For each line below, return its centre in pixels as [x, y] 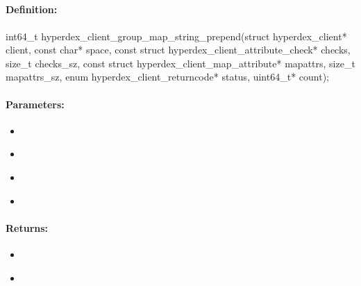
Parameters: [35, 104]
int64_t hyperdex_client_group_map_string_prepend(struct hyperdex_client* [176, 36]
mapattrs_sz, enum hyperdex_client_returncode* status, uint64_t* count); [167, 77]
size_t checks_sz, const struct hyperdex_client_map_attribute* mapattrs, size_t [180, 63]
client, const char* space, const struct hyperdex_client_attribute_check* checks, [178, 50]
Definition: [32, 9]
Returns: [27, 227]
